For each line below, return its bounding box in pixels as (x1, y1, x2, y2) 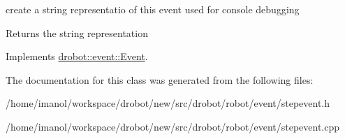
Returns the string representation (6, 25, 148, 40)
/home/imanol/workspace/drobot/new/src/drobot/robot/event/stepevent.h (6, 96, 330, 110)
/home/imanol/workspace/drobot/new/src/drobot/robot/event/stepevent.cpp (6, 119, 340, 133)
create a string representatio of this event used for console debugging (6, 2, 300, 16)
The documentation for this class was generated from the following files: (6, 72, 314, 87)
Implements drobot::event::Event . (6, 49, 148, 64)
